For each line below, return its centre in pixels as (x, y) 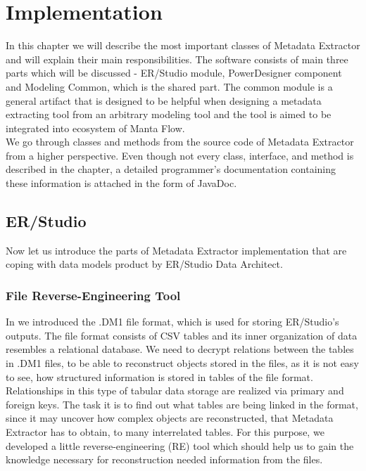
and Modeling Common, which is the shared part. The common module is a (169, 86)
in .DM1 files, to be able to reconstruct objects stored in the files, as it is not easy (182, 363)
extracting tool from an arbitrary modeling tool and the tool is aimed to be (169, 114)
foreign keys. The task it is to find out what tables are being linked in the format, (182, 404)
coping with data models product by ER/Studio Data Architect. (144, 264)
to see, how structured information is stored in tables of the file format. (159, 376)
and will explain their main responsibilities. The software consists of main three (177, 59)
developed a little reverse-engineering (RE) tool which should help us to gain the (180, 445)
